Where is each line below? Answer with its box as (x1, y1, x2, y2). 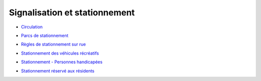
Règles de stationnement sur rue (21, 41, 86, 47)
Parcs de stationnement (21, 33, 69, 38)
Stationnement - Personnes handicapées (21, 59, 102, 65)
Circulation (21, 24, 43, 30)
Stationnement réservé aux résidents (21, 68, 95, 74)
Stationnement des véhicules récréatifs (21, 50, 99, 56)
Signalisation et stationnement (9, 7, 135, 18)
